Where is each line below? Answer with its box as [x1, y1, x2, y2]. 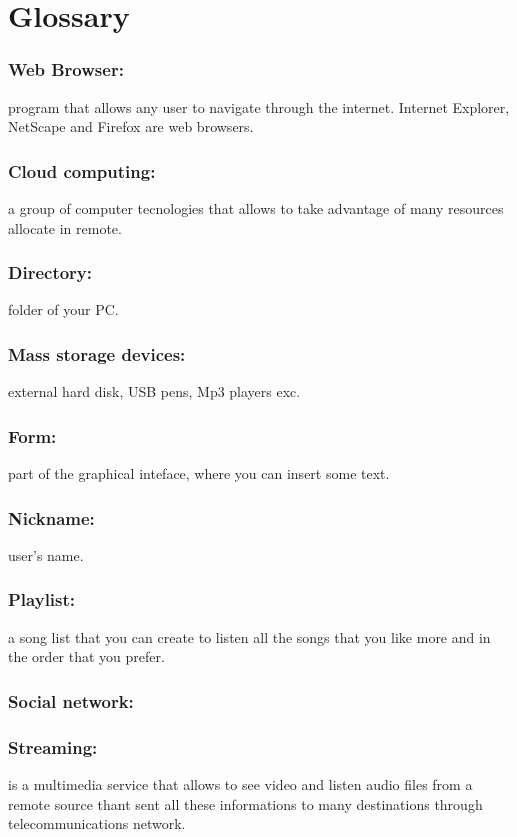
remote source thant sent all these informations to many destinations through [8, 793, 483, 814]
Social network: [8, 688, 134, 713]
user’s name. [8, 544, 84, 565]
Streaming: [8, 734, 98, 759]
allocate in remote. [8, 217, 122, 238]
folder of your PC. [8, 299, 119, 320]
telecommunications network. [8, 813, 186, 834]
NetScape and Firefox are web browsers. [8, 116, 254, 137]
